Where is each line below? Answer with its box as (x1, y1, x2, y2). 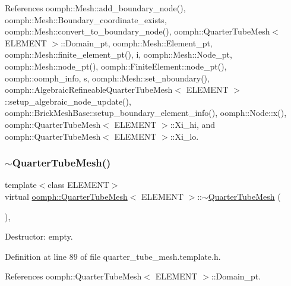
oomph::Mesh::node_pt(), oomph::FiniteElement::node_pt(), (5, 59, 227, 72)
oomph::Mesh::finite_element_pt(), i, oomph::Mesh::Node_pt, (5, 48, 232, 61)
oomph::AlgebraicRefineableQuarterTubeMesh (5, 83, 173, 96)
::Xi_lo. (170, 130, 199, 142)
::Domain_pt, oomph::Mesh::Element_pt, (61, 36, 213, 49)
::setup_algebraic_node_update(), (5, 95, 131, 107)
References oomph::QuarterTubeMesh (5, 270, 142, 282)
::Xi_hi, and (170, 118, 216, 130)
